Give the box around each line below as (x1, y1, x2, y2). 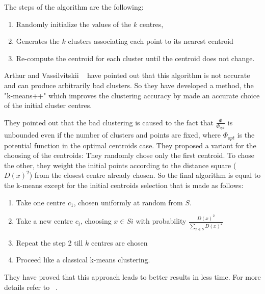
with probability (136, 216, 187, 226)
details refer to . (4, 281, 58, 292)
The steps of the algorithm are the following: (4, 2, 144, 12)
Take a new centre (16, 216, 73, 226)
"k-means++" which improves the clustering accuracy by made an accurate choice (4, 90, 260, 100)
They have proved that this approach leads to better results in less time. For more (4, 272, 261, 282)
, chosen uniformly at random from (73, 197, 183, 207)
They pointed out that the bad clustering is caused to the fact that (4, 117, 214, 127)
